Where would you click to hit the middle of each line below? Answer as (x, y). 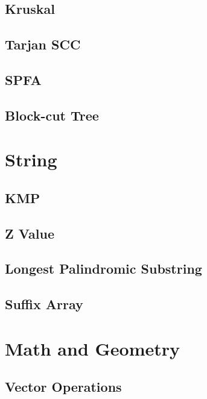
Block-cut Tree (52, 115)
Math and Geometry (93, 348)
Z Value (30, 233)
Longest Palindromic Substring (104, 269)
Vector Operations (63, 387)
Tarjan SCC (43, 44)
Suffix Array (44, 304)
